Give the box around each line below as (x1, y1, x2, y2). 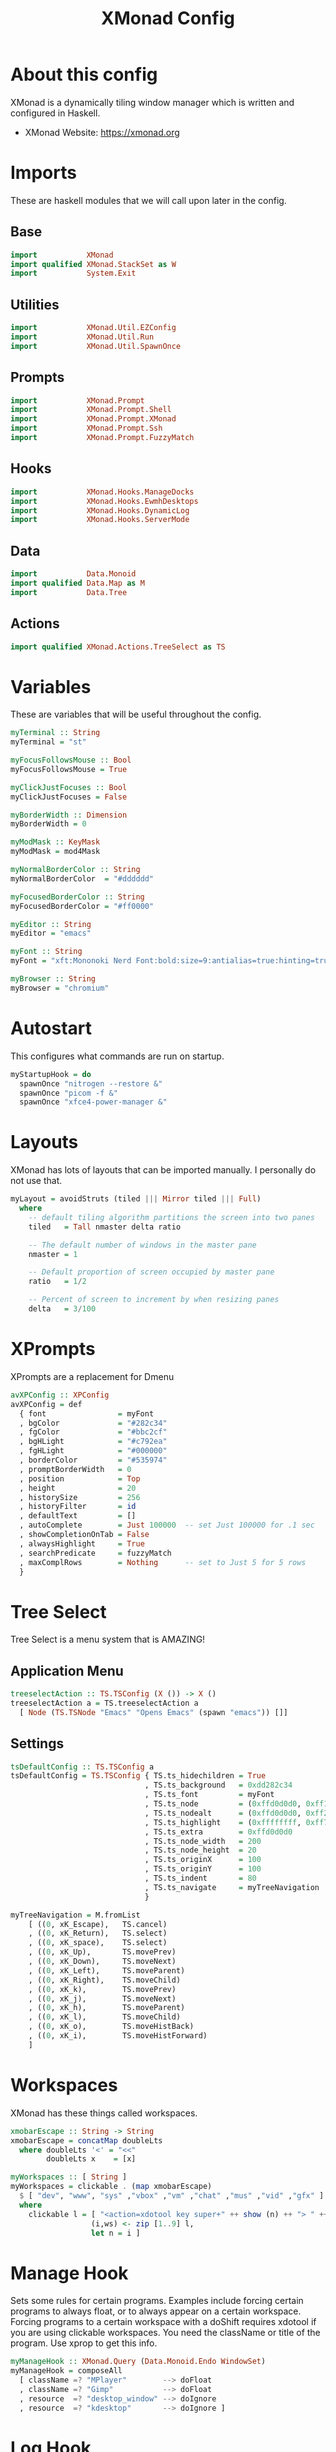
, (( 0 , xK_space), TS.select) (28, 1938, 168, 1948)
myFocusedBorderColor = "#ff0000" (10, 901, 155, 911)
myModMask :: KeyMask (10, 837, 101, 847)
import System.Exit (10, 268, 137, 279)
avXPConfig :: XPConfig (10, 1390, 110, 1400)
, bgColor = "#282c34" (19, 1418, 168, 1428)
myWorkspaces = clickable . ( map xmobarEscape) (10, 2182, 213, 2192)
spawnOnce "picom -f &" (19, 1088, 118, 1098)
